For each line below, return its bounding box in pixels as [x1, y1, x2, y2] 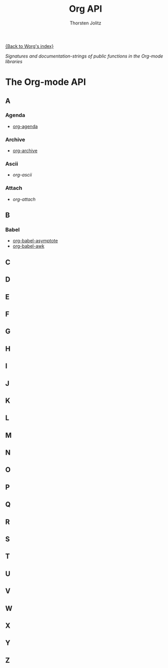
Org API [69, 3, 102, 15]
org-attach [12, 196, 36, 202]
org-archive [12, 148, 38, 154]
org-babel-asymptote [12, 238, 58, 244]
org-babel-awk [12, 243, 45, 249]
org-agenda [12, 123, 38, 129]
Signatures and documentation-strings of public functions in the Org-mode [5, 53, 163, 59]
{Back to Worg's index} [5, 43, 54, 49]
